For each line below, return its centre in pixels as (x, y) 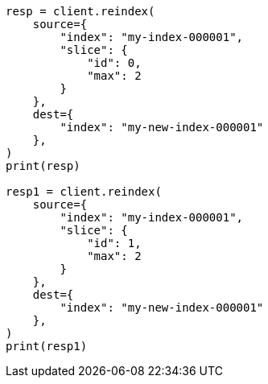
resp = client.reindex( (80, 11)
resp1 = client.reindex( (84, 192)
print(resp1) (47, 346)
